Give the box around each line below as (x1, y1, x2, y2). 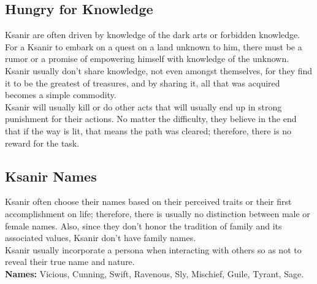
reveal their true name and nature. (5, 255, 135, 268)
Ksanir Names (5, 166, 97, 185)
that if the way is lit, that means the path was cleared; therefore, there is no (5, 124, 292, 137)
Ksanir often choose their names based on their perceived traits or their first (5, 195, 292, 208)
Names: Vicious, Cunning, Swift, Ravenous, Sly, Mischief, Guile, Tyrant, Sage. (5, 267, 304, 280)
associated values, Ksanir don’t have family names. (5, 231, 196, 244)
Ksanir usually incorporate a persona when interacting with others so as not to (5, 243, 302, 256)
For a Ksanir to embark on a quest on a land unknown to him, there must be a (5, 40, 302, 53)
